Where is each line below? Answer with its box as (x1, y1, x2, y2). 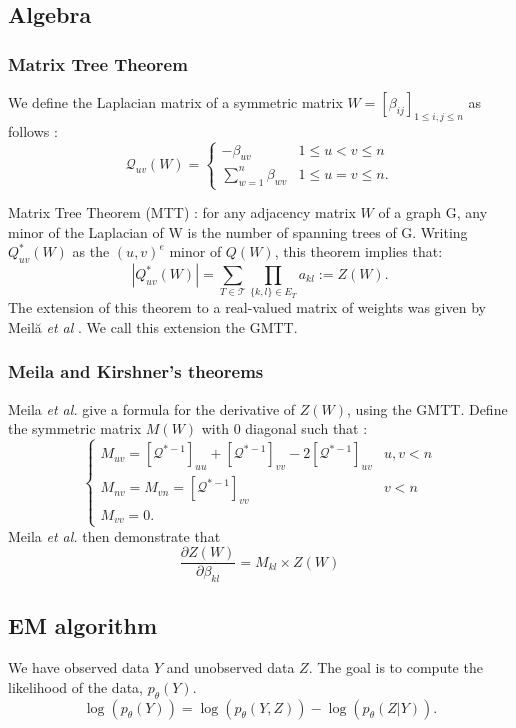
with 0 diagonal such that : (201, 418, 368, 439)
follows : (8, 120, 58, 141)
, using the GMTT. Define (347, 398, 508, 419)
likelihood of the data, (8, 676, 143, 697)
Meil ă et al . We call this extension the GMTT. (8, 316, 298, 337)
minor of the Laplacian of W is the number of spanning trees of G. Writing (8, 221, 468, 242)
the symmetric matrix (8, 418, 142, 439)
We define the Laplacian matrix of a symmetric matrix (8, 92, 343, 112)
